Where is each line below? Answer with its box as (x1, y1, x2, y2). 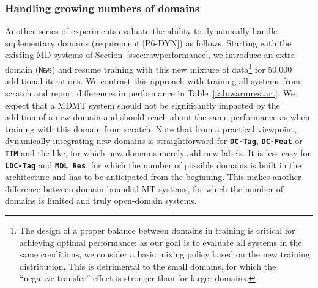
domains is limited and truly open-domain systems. (5, 194, 197, 207)
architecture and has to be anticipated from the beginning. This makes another (5, 170, 301, 183)
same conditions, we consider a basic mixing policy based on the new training (19, 248, 310, 261)
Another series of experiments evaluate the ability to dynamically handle (5, 24, 278, 37)
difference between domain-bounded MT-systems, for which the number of (5, 182, 283, 195)
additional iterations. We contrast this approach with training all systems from (5, 74, 300, 87)
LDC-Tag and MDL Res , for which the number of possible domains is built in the (5, 158, 301, 171)
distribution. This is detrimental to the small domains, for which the (19, 259, 276, 272)
